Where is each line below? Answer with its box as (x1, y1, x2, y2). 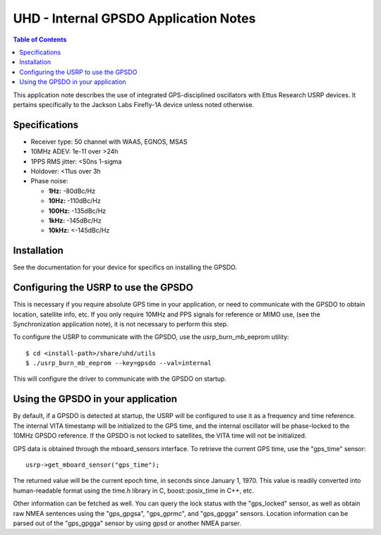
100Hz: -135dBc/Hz (48, 207, 107, 215)
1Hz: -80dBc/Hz (48, 187, 95, 195)
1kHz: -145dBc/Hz (48, 216, 102, 225)
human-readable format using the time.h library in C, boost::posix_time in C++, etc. (13, 486, 254, 495)
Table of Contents (13, 35, 67, 44)
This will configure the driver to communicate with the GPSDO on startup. (13, 374, 227, 383)
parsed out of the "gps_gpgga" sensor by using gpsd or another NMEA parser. (13, 519, 241, 527)
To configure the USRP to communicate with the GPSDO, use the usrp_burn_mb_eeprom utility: (13, 333, 289, 341)
